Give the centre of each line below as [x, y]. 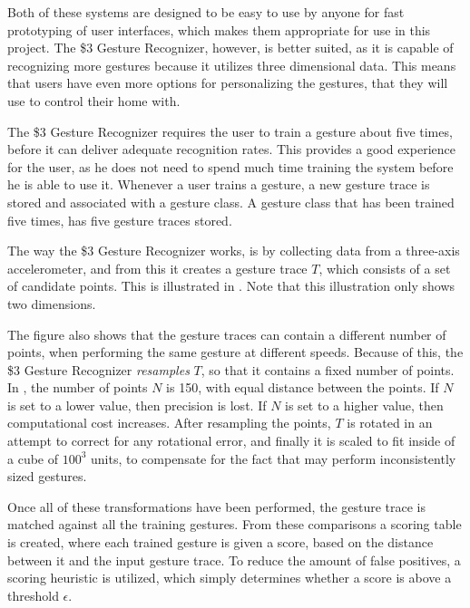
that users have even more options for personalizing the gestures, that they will [228, 83]
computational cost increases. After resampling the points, [169, 423]
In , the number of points [78, 387]
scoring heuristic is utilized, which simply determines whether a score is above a [230, 578]
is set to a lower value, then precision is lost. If [137, 405]
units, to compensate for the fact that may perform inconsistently [274, 458]
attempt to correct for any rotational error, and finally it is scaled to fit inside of [231, 441]
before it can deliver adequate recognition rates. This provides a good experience [231, 149]
